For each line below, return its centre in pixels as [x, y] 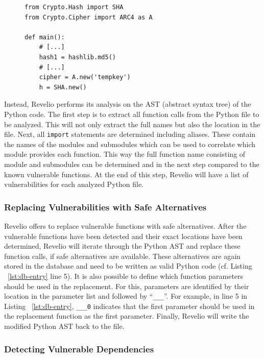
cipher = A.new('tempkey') [85, 77]
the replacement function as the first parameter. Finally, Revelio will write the [127, 316]
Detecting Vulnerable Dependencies [79, 349]
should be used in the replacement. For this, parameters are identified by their [127, 286]
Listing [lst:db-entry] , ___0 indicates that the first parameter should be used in [129, 306]
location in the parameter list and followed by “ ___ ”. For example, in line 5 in [126, 296]
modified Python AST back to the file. [64, 326]
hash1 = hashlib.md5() [77, 57]
